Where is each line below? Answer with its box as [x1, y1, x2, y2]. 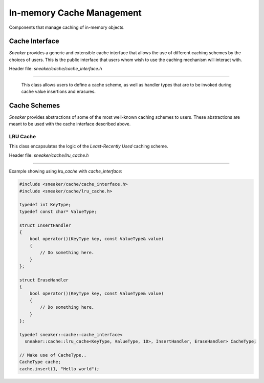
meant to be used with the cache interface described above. [9, 121, 131, 127]
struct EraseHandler [19, 277, 68, 283]
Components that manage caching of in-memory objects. [9, 24, 125, 30]
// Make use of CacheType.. [19, 352, 87, 358]
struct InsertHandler [19, 222, 71, 228]
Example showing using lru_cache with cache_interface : [9, 169, 122, 174]
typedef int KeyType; [19, 202, 71, 208]
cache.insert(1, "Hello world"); [19, 366, 100, 371]
